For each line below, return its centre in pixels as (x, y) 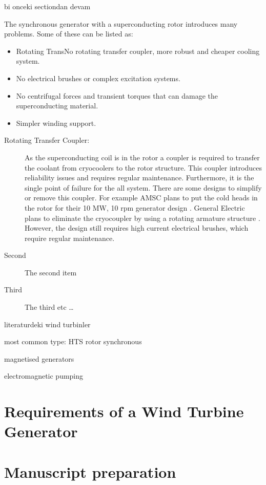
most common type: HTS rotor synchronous (73, 341)
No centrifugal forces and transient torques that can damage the (117, 95)
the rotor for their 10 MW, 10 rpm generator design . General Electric (135, 207)
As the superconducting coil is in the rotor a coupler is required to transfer (142, 157)
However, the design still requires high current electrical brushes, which (137, 228)
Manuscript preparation (90, 471)
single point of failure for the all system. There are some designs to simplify (143, 187)
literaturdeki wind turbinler (47, 324)
